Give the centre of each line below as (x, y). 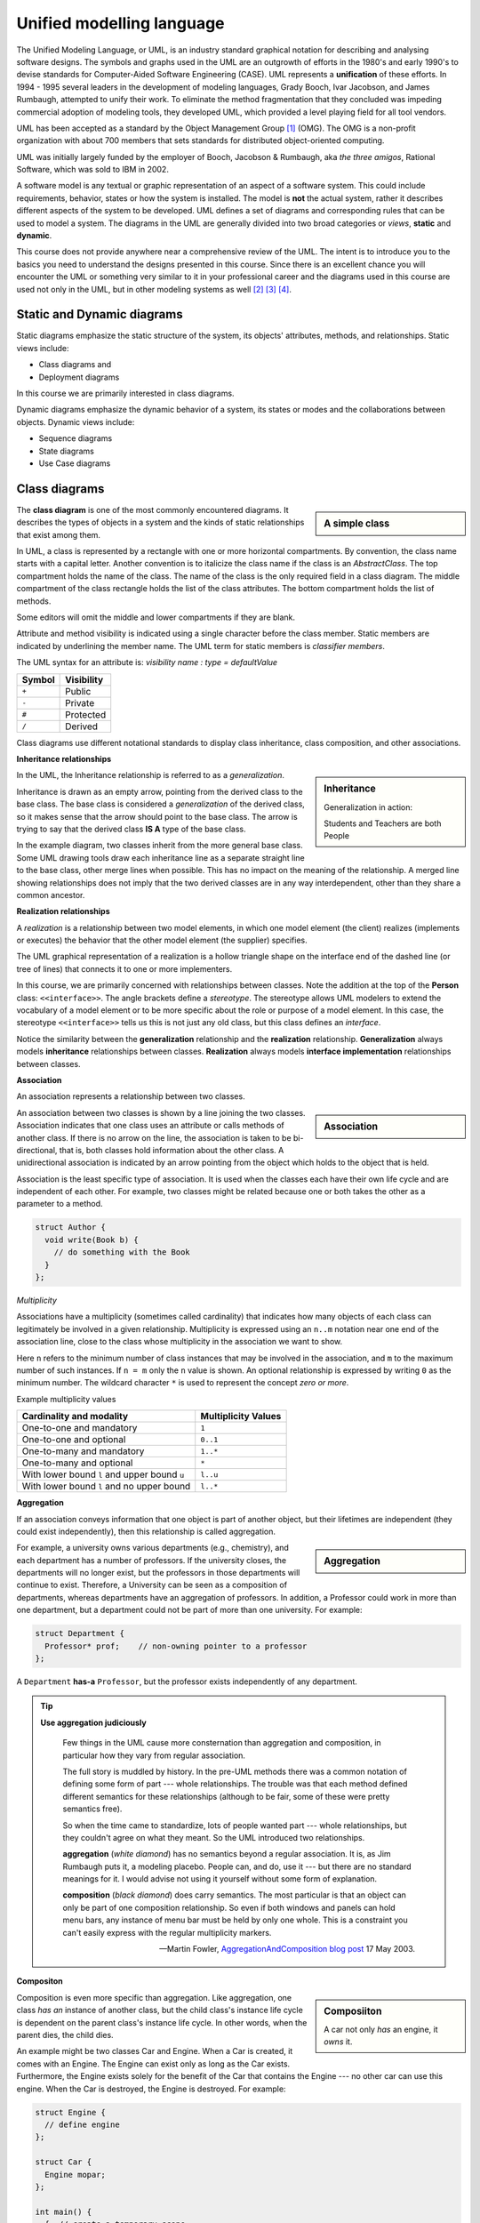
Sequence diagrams (76, 438)
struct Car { (64, 2162)
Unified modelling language (121, 23)
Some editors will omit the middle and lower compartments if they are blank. (156, 617)
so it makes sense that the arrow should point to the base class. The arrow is (157, 816)
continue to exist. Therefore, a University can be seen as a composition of (152, 1585)
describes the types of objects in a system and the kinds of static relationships (160, 522)
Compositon (40, 1981)
